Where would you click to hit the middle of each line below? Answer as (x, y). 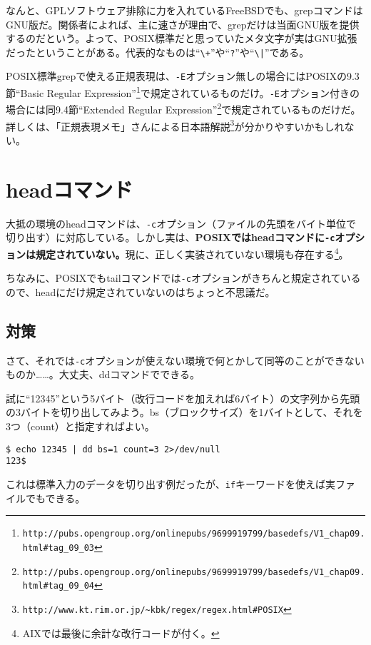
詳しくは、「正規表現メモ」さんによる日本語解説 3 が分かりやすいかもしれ (175, 125)
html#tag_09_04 (59, 586)
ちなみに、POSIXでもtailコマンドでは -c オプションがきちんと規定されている (183, 278)
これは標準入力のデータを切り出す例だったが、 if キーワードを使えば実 (171, 483)
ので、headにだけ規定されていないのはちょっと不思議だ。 (141, 291)
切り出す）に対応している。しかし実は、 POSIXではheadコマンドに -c (171, 237)
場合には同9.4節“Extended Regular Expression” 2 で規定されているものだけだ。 (183, 108)
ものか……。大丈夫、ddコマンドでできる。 (103, 374)
